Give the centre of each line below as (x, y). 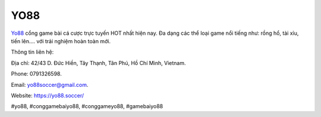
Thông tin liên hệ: (32, 52)
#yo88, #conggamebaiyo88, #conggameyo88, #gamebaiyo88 (87, 106)
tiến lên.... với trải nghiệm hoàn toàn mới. (61, 41)
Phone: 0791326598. (36, 74)
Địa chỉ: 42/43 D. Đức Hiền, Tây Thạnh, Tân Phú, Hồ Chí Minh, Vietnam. (98, 63)
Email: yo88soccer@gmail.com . (50, 84)
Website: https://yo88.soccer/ (48, 95)
